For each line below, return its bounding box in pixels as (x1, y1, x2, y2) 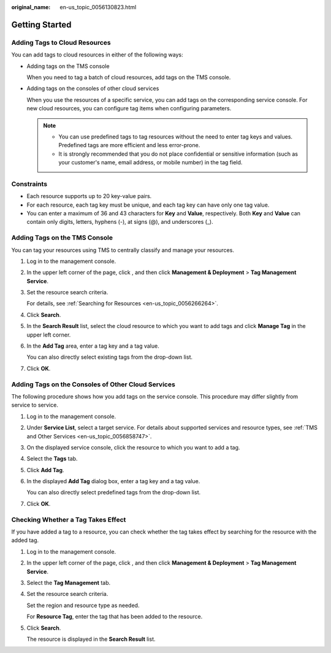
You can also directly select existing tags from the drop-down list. (26, 353, 193, 361)
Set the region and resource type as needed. (26, 601, 140, 609)
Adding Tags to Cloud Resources (11, 38, 112, 47)
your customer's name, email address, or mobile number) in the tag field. (58, 159, 243, 166)
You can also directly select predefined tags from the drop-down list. (26, 489, 201, 496)
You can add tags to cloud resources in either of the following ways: (11, 51, 183, 58)
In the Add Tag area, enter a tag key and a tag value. (26, 342, 159, 349)
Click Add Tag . (26, 466, 64, 473)
